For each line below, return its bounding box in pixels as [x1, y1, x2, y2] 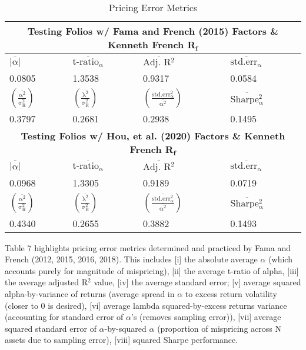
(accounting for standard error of [5, 311, 124, 323]
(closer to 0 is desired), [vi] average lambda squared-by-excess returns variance [5, 299, 287, 311]
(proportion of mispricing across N [157, 322, 281, 334]
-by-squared [104, 322, 147, 334]
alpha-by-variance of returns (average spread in [5, 288, 175, 300]
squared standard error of [5, 322, 97, 334]
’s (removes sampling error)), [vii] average [131, 311, 281, 323]
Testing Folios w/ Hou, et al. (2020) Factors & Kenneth [21, 129, 285, 143]
